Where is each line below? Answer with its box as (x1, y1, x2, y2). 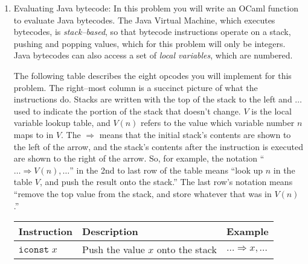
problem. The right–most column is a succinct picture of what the (13, 81, 258, 93)
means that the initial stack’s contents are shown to (99, 128, 291, 140)
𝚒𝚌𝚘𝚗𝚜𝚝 (18, 244, 50, 254)
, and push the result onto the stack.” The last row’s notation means (39, 175, 293, 188)
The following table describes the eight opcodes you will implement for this (13, 69, 292, 81)
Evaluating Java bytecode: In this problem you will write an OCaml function (13, 2, 298, 14)
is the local (251, 104, 292, 117)
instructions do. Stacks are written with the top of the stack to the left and (13, 93, 292, 105)
